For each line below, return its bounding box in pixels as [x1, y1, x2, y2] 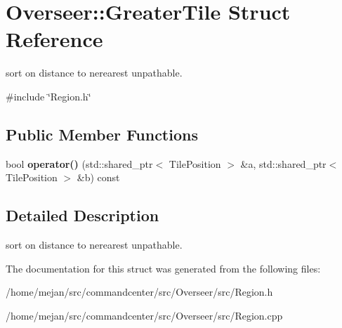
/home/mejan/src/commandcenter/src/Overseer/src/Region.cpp [6, 308, 283, 322]
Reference [6, 25, 103, 53]
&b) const [77, 170, 120, 185]
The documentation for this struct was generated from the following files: [6, 261, 321, 275]
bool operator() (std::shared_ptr [6, 156, 153, 171]
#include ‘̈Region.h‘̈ [6, 88, 91, 103]
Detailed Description [6, 204, 159, 226]
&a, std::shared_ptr [240, 156, 327, 171]
